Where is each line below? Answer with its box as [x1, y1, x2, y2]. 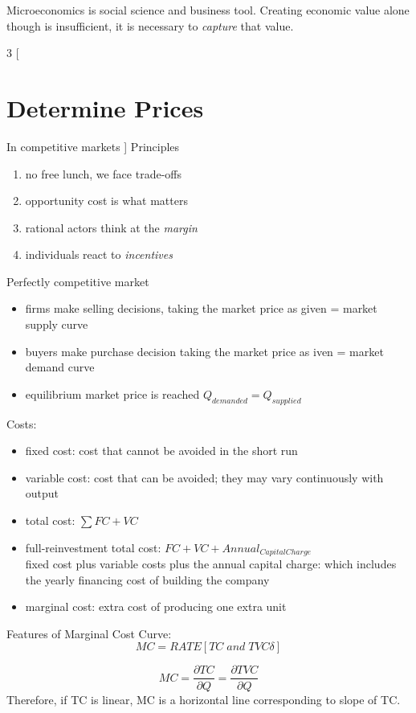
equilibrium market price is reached [25, 385, 200, 402]
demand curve [25, 359, 95, 375]
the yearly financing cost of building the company [25, 571, 270, 588]
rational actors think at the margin [25, 219, 198, 236]
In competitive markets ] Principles [6, 137, 180, 154]
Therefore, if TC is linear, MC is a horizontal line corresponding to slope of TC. [6, 690, 401, 707]
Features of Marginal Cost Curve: [6, 625, 172, 641]
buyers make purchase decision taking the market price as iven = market [25, 342, 384, 359]
